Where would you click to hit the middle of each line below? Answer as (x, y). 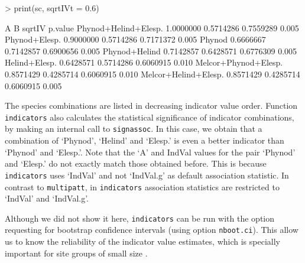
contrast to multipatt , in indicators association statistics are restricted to (142, 186)
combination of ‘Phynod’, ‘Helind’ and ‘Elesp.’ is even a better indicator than (145, 140)
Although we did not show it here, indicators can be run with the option (140, 218)
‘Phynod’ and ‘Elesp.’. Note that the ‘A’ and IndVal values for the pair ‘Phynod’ (150, 152)
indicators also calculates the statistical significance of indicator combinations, (150, 117)
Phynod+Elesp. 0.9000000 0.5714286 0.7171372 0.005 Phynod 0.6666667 (135, 39)
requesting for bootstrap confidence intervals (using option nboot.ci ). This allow (152, 230)
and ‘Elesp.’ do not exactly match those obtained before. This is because (136, 163)
